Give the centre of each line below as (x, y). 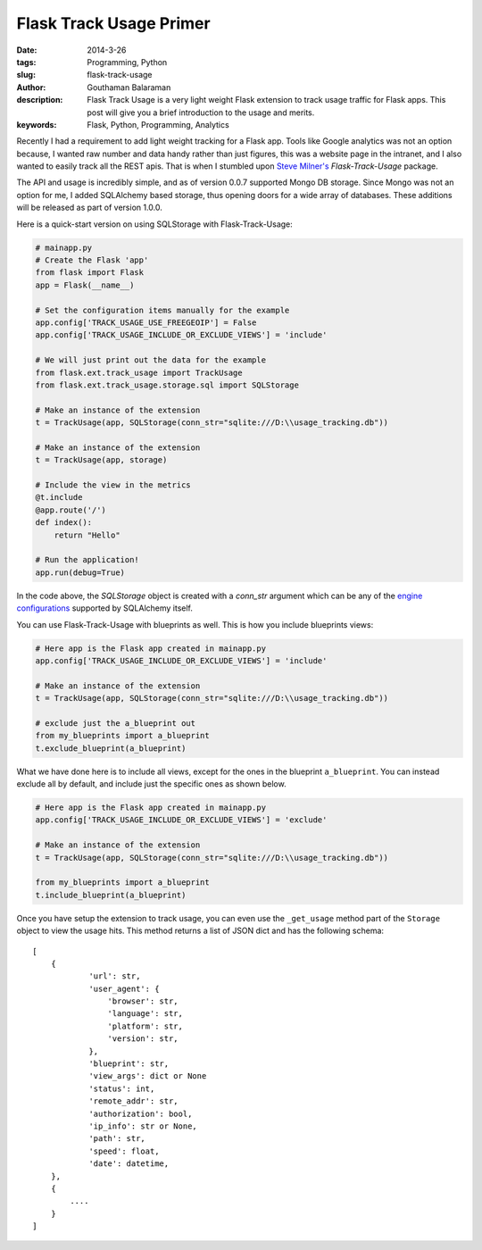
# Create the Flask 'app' (92, 260)
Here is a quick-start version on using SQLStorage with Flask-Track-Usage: (155, 224)
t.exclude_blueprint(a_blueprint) (111, 748)
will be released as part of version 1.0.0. (89, 208)
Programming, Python (127, 62)
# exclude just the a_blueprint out (116, 723)
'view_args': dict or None (148, 1076)
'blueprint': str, (129, 1064)
